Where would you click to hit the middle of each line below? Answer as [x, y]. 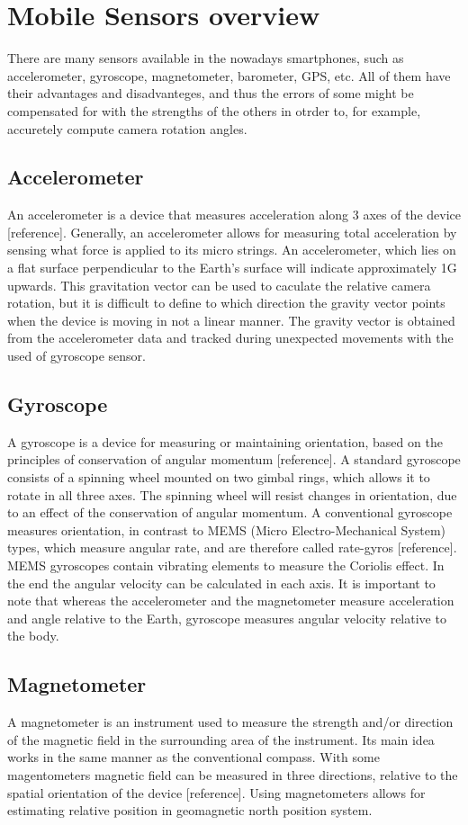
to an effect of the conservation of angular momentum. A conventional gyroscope [230, 512]
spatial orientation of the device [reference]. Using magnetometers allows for [216, 792]
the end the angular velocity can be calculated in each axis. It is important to [221, 583]
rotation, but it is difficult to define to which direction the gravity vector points [226, 303]
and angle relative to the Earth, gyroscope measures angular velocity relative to [227, 618]
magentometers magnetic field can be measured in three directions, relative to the [233, 774]
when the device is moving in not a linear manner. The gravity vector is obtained [231, 320]
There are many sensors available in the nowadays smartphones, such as [206, 58]
